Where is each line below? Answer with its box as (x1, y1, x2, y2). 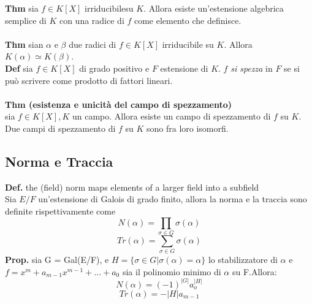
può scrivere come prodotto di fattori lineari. (5, 74, 173, 86)
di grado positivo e (79, 61, 150, 74)
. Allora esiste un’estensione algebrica (143, 2, 284, 14)
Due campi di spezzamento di (5, 121, 116, 134)
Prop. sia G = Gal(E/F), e (5, 253, 109, 266)
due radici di (69, 37, 116, 50)
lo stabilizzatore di (208, 253, 278, 266)
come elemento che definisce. (134, 13, 242, 26)
